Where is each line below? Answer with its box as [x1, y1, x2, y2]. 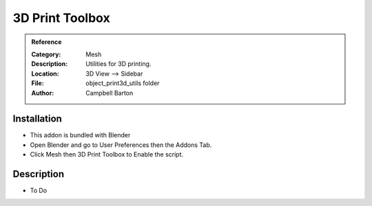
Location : [31, 69, 59, 78]
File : [31, 79, 44, 87]
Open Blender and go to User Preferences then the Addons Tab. [30, 141, 212, 149]
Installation [12, 113, 62, 125]
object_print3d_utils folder [85, 79, 160, 87]
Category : [31, 50, 61, 58]
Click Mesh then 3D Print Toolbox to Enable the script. [30, 150, 184, 159]
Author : [31, 89, 54, 97]
